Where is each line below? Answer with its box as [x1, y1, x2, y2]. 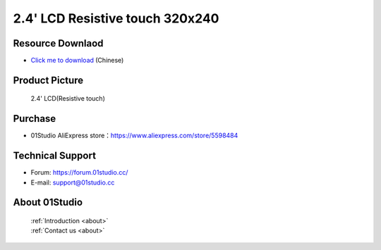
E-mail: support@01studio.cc [30, 178, 115, 187]
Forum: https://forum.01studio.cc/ [30, 168, 128, 177]
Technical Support [13, 150, 97, 162]
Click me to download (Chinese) [30, 56, 124, 65]
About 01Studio [13, 196, 83, 208]
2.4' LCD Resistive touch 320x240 [13, 11, 219, 26]
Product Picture [13, 74, 84, 86]
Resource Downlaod [13, 37, 104, 49]
